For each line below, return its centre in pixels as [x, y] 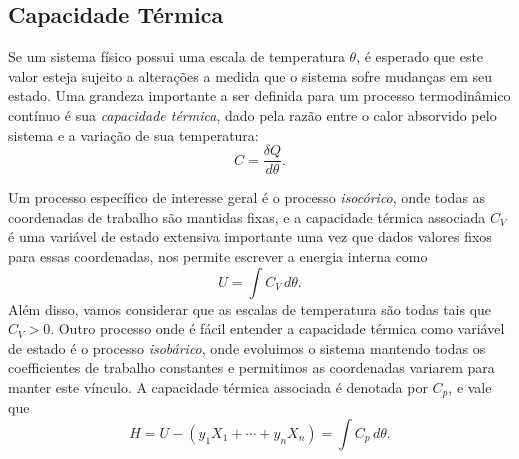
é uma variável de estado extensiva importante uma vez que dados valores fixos [250, 236]
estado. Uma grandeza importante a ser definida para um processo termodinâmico [259, 95]
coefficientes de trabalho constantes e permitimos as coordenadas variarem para [251, 367]
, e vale [470, 386]
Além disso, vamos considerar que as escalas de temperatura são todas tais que [250, 308]
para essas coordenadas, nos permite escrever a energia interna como [218, 256]
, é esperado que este [420, 56]
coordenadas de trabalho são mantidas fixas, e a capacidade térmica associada [247, 216]
